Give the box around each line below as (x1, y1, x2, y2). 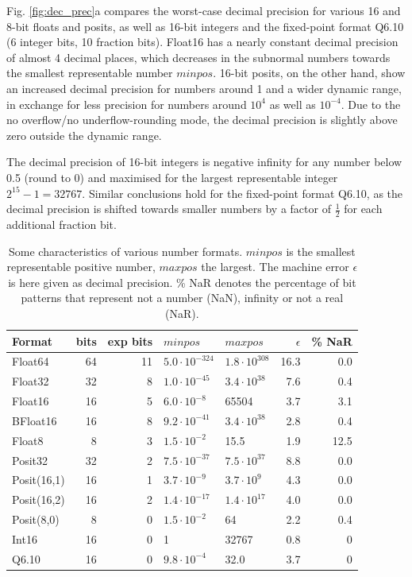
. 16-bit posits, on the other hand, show (213, 64, 406, 81)
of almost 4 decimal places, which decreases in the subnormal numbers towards (6, 48, 391, 65)
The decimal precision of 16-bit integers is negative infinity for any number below (6, 153, 402, 170)
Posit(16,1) (12, 471, 65, 488)
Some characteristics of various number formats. (9, 242, 243, 259)
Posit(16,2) (12, 491, 65, 508)
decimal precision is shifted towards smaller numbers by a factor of (6, 200, 331, 217)
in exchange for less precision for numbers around (6, 95, 247, 112)
